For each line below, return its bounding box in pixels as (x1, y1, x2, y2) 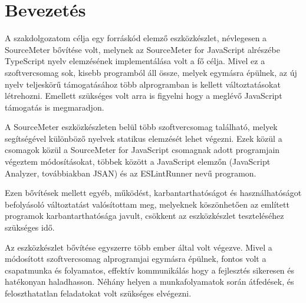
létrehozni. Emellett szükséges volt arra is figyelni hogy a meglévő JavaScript (5, 89, 282, 102)
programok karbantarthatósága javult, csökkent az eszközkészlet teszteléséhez (5, 209, 284, 222)
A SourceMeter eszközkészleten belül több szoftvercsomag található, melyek (5, 121, 278, 133)
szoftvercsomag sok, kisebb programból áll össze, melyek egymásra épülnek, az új (5, 66, 297, 78)
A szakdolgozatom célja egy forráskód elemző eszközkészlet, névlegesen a (5, 32, 267, 44)
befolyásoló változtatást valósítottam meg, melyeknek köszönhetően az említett (5, 198, 289, 210)
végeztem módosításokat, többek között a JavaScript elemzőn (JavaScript (5, 155, 271, 168)
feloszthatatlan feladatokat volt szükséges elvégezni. (5, 287, 192, 299)
